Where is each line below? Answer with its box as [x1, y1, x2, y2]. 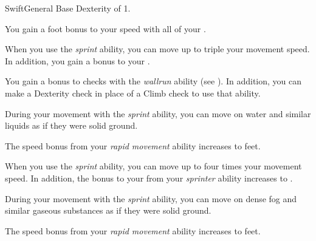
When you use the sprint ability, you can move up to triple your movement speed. [5, 42, 310, 55]
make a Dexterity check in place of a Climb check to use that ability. [5, 86, 261, 99]
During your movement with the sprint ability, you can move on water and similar [5, 107, 311, 120]
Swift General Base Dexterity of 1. [5, 2, 131, 14]
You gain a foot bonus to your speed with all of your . [5, 22, 206, 35]
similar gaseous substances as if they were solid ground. [5, 204, 211, 217]
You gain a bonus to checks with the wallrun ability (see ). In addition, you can [5, 75, 302, 87]
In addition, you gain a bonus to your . [5, 54, 150, 67]
